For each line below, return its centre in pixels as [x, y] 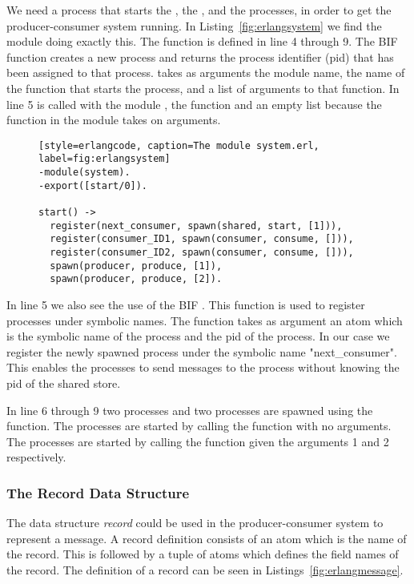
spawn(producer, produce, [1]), [136, 266]
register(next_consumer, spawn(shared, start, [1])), [196, 226]
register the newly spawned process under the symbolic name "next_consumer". [202, 351]
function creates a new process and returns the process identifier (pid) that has [200, 56]
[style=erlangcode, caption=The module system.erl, [179, 145]
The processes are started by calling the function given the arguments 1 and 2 [198, 441]
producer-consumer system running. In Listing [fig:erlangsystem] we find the [194, 25]
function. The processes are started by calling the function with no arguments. [199, 426]
